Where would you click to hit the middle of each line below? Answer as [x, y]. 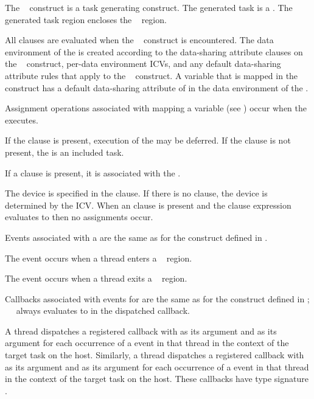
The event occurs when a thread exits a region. [96, 278]
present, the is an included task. [65, 152]
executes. [22, 120]
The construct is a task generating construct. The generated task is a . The [149, 7]
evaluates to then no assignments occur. [79, 217]
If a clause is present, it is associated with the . [93, 172]
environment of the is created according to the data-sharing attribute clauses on [154, 51]
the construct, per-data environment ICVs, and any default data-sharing [143, 64]
